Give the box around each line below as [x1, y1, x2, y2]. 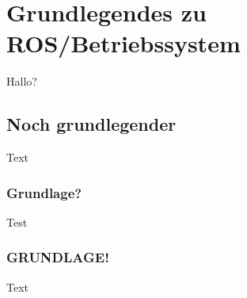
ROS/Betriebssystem [6, 27, 241, 59]
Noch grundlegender [6, 112, 177, 136]
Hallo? [6, 73, 37, 90]
